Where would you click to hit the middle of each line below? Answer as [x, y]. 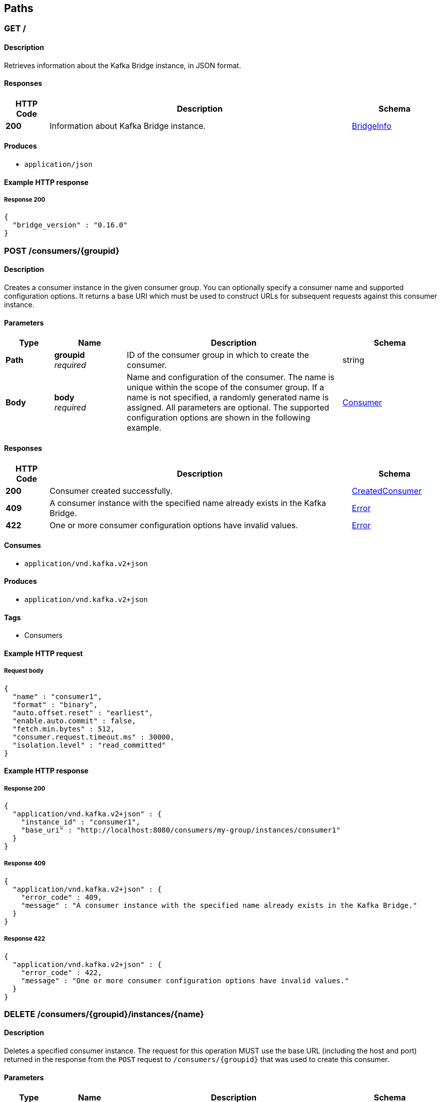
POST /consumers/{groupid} [62, 250]
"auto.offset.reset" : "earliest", [83, 713]
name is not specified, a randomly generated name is [228, 398]
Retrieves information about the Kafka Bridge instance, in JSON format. [123, 65]
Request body [24, 671]
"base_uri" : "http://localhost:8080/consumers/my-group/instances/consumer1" [181, 830]
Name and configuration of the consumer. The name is [231, 377]
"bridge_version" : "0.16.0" [70, 225]
